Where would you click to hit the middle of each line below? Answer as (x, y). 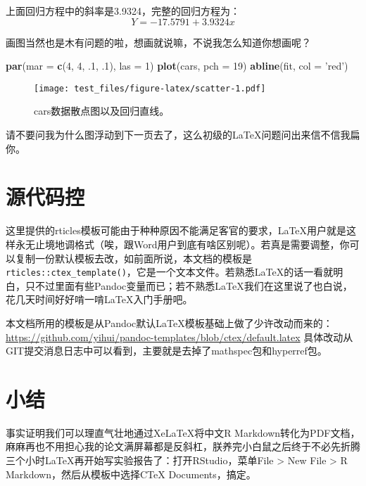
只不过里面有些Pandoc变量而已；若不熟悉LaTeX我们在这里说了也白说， (189, 285)
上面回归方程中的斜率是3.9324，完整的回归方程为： (123, 11)
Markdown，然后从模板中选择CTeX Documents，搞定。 (131, 474)
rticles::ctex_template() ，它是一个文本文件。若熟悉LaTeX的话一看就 (170, 272)
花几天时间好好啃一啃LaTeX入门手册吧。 (99, 299)
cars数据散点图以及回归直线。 (102, 111)
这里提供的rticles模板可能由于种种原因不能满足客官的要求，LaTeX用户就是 (176, 230)
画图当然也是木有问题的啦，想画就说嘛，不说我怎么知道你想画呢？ (158, 42)
